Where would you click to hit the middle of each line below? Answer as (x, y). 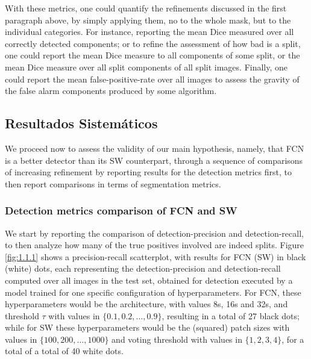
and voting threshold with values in (177, 339)
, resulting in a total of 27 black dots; (231, 315)
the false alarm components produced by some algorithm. (111, 91)
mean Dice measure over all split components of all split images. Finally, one (146, 67)
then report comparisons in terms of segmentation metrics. (113, 183)
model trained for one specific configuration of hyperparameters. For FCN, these (153, 292)
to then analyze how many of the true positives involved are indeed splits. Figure (155, 245)
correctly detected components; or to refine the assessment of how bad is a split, (153, 43)
